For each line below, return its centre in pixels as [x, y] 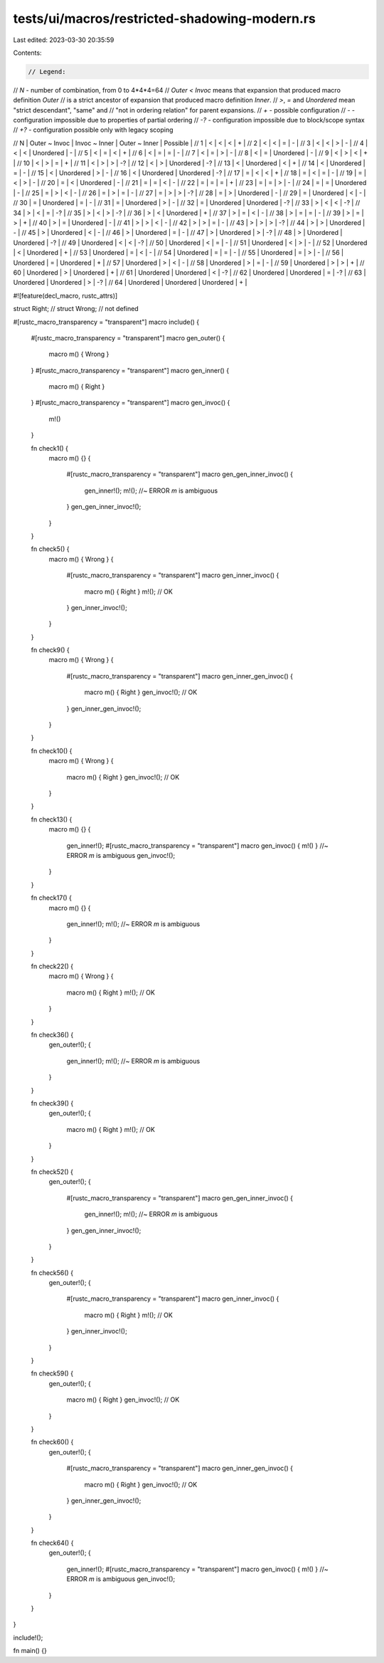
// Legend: [47, 72]
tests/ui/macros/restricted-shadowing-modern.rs [164, 19]
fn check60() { [52, 1442]
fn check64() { [52, 1543]
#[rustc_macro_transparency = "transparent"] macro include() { [106, 322]
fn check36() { [52, 1035]
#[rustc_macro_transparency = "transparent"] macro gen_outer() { [128, 337]
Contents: [27, 53]
